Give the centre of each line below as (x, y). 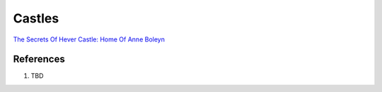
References (39, 59)
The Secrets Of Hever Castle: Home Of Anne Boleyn (89, 39)
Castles (36, 18)
